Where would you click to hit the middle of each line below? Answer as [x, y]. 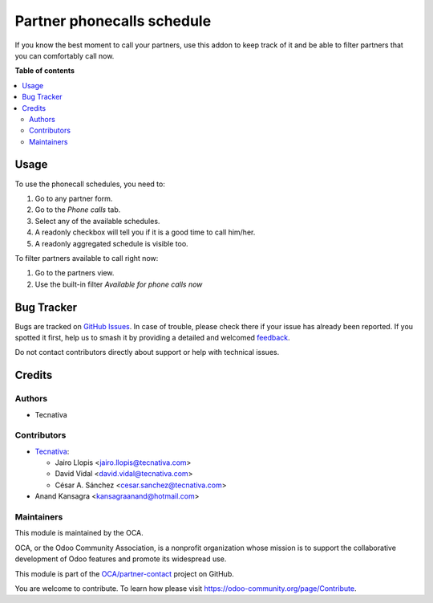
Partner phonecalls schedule [113, 21]
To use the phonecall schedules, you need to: [90, 184]
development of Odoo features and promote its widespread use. [121, 559]
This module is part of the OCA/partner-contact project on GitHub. [124, 573]
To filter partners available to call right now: [87, 258]
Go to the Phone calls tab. [78, 210]
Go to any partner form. [74, 198]
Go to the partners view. [75, 273]
